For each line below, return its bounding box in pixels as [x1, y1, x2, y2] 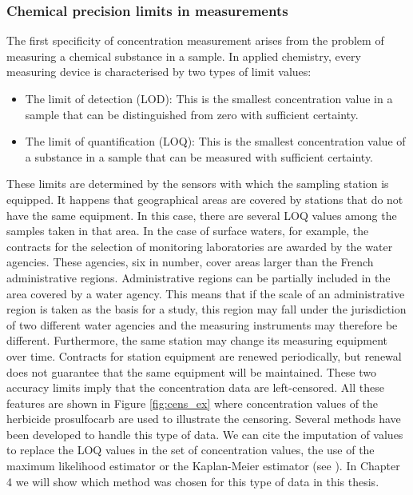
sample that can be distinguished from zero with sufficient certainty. [25, 106, 359, 122]
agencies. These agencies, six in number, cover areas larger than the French [6, 253, 374, 270]
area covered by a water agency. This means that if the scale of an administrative [6, 285, 405, 301]
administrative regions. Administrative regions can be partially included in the [6, 269, 391, 285]
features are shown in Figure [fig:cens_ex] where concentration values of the [6, 394, 379, 411]
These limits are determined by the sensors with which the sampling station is [6, 175, 389, 192]
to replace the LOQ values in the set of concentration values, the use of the [6, 441, 375, 458]
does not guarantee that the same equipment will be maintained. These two [6, 363, 377, 380]
